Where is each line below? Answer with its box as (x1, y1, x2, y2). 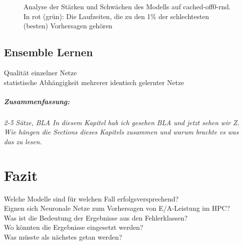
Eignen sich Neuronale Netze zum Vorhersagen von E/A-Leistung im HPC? (4, 203, 230, 213)
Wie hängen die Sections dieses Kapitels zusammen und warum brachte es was (4, 127, 239, 137)
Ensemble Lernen (4, 45, 93, 60)
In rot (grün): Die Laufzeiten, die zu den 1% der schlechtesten (23, 11, 209, 21)
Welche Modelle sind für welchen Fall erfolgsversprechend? (4, 193, 179, 203)
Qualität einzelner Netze (4, 67, 77, 77)
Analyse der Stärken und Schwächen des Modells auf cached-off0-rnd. (23, 1, 231, 11)
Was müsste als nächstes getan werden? (4, 232, 122, 242)
